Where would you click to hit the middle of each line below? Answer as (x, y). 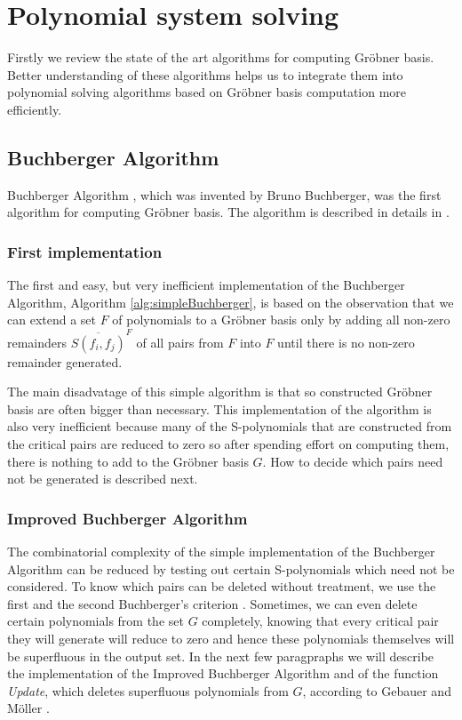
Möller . (28, 708)
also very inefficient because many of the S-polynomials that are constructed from (230, 426)
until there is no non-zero (346, 342)
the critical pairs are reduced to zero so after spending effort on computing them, (228, 443)
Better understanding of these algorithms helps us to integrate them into (205, 74)
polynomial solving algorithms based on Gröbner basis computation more (207, 92)
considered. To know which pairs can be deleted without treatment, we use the (222, 586)
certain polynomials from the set (96, 621)
